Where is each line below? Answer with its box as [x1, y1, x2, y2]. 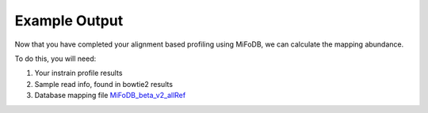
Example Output [14, 12, 124, 29]
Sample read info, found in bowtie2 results [34, 79, 174, 89]
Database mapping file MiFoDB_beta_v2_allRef [34, 91, 186, 100]
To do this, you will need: [14, 54, 97, 63]
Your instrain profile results [34, 68, 123, 78]
